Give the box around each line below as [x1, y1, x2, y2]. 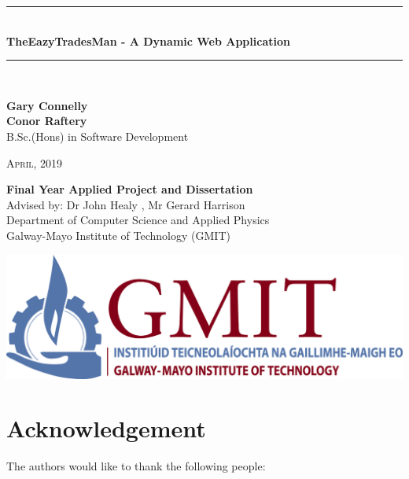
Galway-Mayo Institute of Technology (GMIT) [6, 227, 230, 243]
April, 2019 [6, 154, 63, 171]
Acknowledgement [6, 412, 206, 444]
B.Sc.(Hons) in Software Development [6, 127, 189, 144]
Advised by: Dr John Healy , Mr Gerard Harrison [6, 196, 245, 212]
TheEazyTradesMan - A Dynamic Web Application [6, 32, 290, 49]
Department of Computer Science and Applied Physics [6, 212, 270, 228]
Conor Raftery [6, 112, 87, 129]
